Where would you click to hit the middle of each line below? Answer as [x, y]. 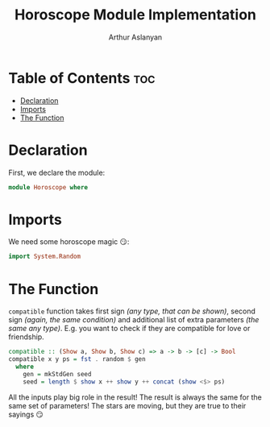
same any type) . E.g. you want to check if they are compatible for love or [129, 329]
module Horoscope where [48, 187]
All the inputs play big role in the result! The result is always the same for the [135, 397]
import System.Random [45, 257]
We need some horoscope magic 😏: [69, 242]
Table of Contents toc [82, 78]
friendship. [26, 337]
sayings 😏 [26, 414]
